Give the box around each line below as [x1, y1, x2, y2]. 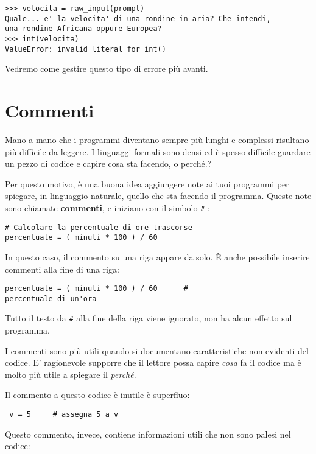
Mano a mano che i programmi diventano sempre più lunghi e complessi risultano [5, 133, 309, 145]
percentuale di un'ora [5, 294, 97, 303]
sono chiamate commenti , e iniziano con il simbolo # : [5, 201, 210, 214]
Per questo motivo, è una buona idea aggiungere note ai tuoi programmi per [5, 177, 289, 190]
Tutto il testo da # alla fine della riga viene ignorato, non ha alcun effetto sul [5, 312, 292, 324]
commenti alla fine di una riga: [5, 262, 119, 275]
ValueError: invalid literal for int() [5, 44, 166, 54]
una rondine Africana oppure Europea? [5, 24, 162, 33]
